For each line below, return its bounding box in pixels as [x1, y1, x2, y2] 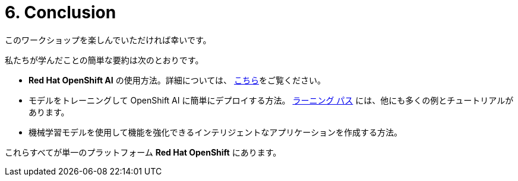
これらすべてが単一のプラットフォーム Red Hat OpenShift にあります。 [5, 147, 282, 157]
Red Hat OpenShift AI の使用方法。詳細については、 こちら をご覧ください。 [29, 75, 326, 85]
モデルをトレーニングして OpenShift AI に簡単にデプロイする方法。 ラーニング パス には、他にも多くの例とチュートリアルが [29, 95, 514, 105]
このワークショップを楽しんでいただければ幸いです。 [5, 34, 211, 45]
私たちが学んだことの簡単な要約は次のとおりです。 [5, 54, 204, 65]
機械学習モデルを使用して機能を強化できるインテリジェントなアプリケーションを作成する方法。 [29, 127, 403, 137]
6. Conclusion [5, 2, 116, 22]
